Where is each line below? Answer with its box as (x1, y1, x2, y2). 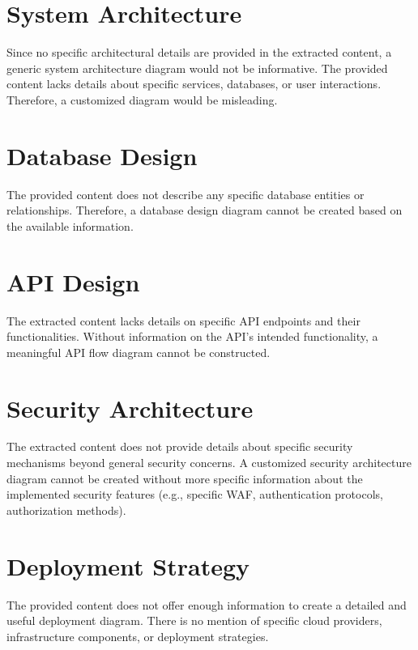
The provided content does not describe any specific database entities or (6, 185, 365, 202)
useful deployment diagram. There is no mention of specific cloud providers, (6, 612, 382, 629)
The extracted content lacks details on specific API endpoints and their (6, 312, 360, 329)
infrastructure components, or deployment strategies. (6, 627, 269, 644)
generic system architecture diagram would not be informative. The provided (6, 59, 388, 76)
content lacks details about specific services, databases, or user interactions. (6, 75, 382, 92)
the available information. (6, 217, 134, 234)
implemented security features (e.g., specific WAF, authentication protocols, (6, 486, 383, 503)
